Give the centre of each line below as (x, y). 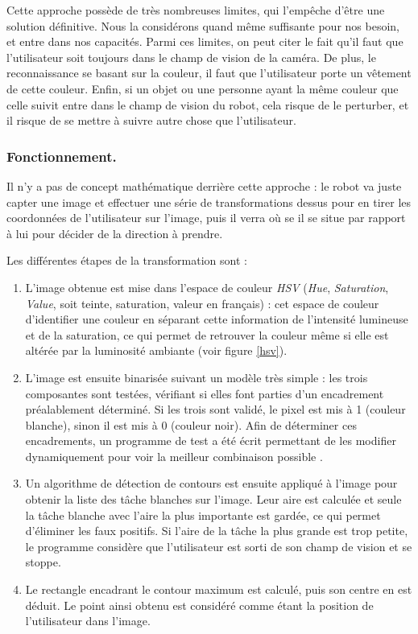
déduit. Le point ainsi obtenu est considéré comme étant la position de (199, 605)
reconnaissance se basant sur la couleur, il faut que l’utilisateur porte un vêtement (209, 73)
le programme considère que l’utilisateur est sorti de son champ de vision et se (219, 546)
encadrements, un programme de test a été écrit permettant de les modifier (211, 441)
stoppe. (43, 562)
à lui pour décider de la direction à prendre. (115, 233)
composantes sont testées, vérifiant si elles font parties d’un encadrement (205, 393)
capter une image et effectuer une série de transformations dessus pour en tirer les (209, 202)
